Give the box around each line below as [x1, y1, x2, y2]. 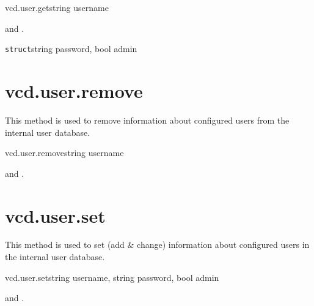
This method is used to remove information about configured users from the [5, 113, 290, 126]
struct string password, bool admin [5, 42, 137, 55]
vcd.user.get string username [5, 1, 109, 13]
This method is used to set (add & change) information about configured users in [5, 238, 310, 251]
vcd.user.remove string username [5, 146, 124, 159]
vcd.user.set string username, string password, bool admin [5, 271, 219, 283]
